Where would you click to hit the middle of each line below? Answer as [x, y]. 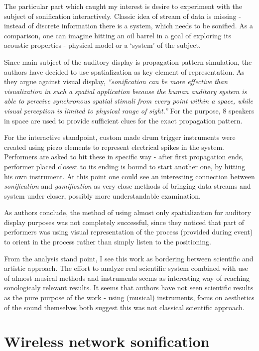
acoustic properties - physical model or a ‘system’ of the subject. [102, 45]
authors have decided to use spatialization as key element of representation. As [124, 71]
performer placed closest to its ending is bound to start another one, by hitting [125, 166]
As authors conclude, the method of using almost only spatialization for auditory [128, 212]
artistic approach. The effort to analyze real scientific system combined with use [126, 268]
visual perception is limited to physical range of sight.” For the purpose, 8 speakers [129, 110]
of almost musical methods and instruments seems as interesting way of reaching [127, 278]
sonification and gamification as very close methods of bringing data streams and [128, 186]
